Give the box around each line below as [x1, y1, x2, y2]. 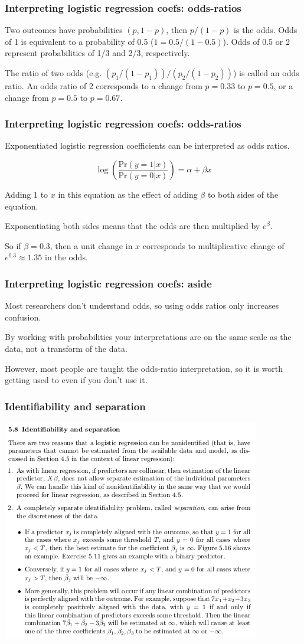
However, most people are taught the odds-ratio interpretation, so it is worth [5, 362, 283, 374]
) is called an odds [233, 67, 299, 79]
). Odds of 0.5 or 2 [223, 35, 290, 47]
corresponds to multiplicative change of [142, 239, 285, 251]
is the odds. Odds [234, 24, 298, 36]
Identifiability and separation [5, 398, 146, 413]
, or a [273, 80, 293, 91]
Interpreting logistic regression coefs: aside [5, 276, 212, 290]
